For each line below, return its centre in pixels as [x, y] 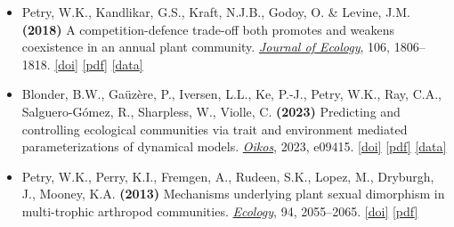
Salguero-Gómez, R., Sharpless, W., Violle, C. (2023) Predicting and [211, 111]
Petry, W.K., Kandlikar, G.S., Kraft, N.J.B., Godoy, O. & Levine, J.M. [216, 12]
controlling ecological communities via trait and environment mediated [215, 129]
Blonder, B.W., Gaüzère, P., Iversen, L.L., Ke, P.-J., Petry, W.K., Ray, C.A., [231, 94]
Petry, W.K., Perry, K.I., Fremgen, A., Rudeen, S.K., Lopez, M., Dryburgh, [228, 176]
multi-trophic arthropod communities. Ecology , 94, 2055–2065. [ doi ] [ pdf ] [220, 211]
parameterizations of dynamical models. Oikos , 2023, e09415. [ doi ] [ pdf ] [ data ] [234, 146]
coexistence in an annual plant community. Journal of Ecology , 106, [206, 47]
